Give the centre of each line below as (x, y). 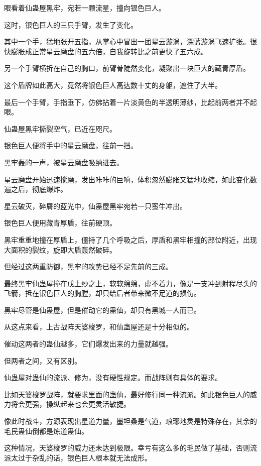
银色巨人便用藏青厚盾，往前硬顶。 (60, 223)
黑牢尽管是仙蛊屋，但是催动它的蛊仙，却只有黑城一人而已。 (102, 310)
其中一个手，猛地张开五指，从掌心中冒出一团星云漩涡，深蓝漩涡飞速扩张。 (127, 41)
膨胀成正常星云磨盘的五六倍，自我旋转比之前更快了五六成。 (109, 51)
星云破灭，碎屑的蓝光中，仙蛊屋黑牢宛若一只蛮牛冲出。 (95, 206)
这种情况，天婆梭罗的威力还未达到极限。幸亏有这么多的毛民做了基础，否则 (127, 448)
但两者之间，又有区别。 (43, 360)
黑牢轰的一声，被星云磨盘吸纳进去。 (64, 162)
